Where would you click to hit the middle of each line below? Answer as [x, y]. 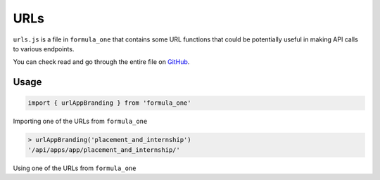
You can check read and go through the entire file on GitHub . [101, 62]
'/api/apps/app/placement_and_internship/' [104, 150]
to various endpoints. [44, 49]
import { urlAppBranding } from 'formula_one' [109, 103]
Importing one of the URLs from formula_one [80, 121]
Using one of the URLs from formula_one [75, 168]
